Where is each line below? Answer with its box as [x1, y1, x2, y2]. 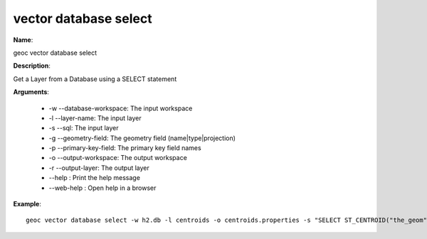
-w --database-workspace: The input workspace [48, 104, 193, 112]
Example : [13, 200, 42, 208]
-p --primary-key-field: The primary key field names [48, 144, 202, 152]
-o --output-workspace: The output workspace [48, 154, 188, 162]
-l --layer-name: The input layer [48, 114, 142, 122]
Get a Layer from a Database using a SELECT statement [13, 75, 177, 83]
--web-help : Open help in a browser [48, 184, 157, 192]
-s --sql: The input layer [48, 124, 119, 132]
